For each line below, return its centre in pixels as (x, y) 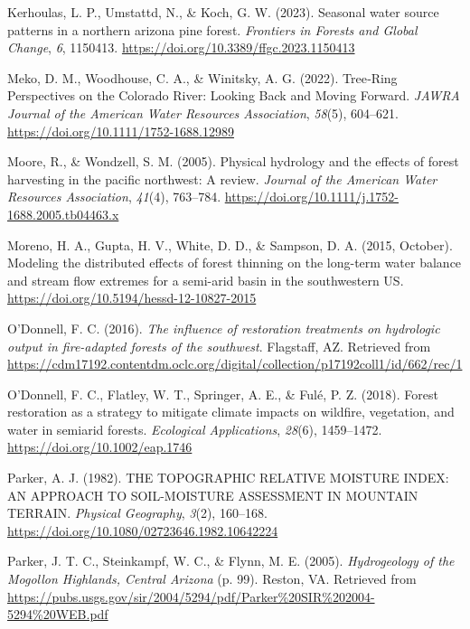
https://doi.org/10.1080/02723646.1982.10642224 (143, 530)
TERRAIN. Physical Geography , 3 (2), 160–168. (137, 513)
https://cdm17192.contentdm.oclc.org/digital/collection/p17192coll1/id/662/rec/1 (235, 364)
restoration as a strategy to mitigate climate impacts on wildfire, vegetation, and (231, 412)
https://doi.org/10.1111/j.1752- (312, 197)
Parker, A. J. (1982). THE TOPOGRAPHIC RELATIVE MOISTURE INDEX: (228, 478)
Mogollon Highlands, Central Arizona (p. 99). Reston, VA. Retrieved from (212, 579)
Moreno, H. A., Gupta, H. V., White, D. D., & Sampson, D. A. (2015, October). (230, 244)
